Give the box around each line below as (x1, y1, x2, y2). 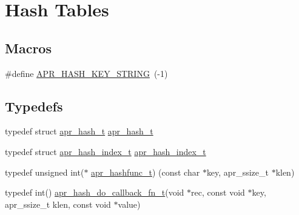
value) (118, 197, 141, 210)
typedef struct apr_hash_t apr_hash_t (5, 125, 153, 137)
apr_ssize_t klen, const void (5, 197, 111, 210)
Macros (5, 38, 52, 57)
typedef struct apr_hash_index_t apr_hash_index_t (5, 145, 206, 157)
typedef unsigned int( (5, 165, 84, 178)
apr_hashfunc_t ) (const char (91, 165, 200, 178)
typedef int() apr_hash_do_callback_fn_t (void (5, 186, 184, 199)
